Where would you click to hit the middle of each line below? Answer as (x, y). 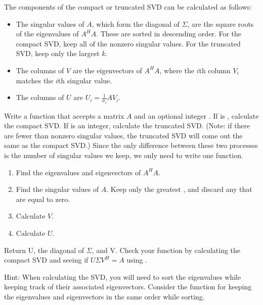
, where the (177, 70)
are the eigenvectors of (107, 70)
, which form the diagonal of (136, 23)
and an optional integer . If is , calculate (196, 115)
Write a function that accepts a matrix (64, 115)
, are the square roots (221, 23)
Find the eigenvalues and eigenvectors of (78, 172)
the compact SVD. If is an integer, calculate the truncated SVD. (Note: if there (127, 125)
